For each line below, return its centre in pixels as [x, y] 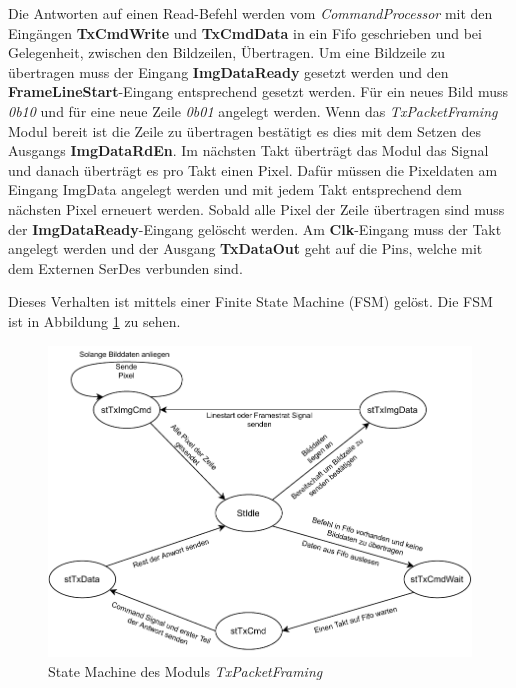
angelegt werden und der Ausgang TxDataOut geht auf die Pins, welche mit [245, 248]
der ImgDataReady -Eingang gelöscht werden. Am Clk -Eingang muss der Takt [255, 228]
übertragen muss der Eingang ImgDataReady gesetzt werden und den [228, 71]
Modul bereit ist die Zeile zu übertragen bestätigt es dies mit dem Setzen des [244, 130]
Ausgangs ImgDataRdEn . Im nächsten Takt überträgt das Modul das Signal [248, 150]
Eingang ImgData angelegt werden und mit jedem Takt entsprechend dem [235, 189]
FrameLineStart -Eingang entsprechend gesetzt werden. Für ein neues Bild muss [258, 91]
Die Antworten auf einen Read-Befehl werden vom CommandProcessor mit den [250, 13]
